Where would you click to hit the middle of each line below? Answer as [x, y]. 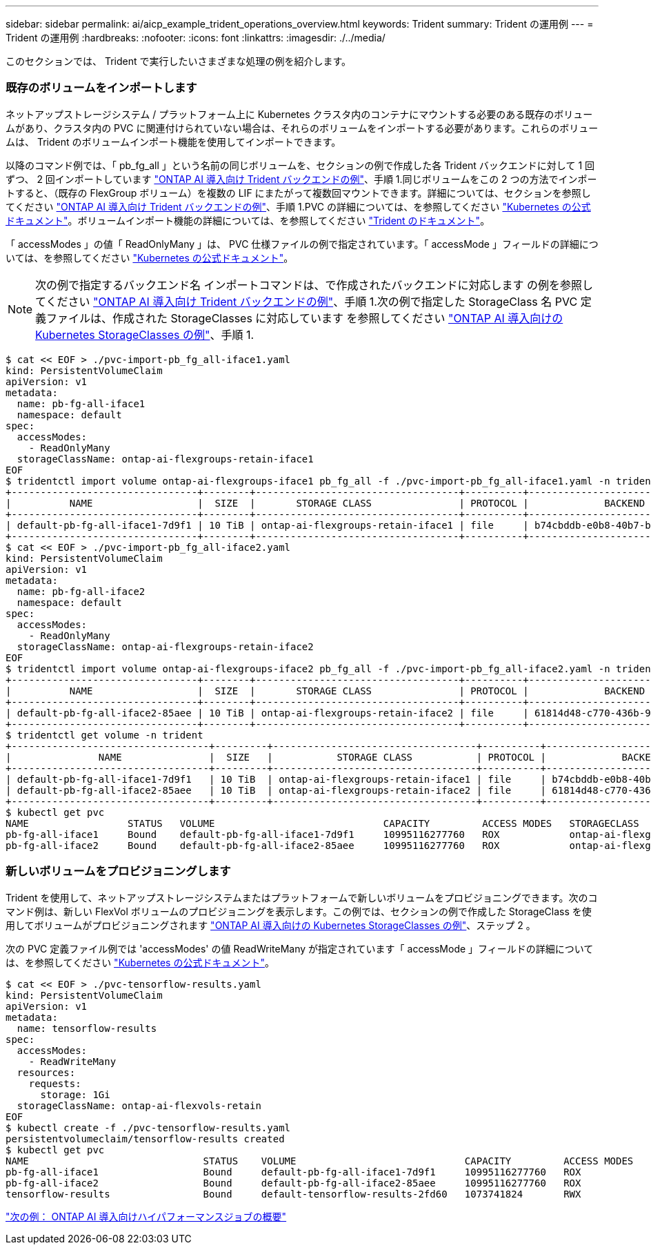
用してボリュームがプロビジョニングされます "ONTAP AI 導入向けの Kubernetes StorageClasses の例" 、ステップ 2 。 [271, 925]
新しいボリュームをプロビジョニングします [118, 871]
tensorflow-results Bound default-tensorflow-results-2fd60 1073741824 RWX [293, 1194]
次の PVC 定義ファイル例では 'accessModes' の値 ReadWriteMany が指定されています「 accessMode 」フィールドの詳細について [300, 948]
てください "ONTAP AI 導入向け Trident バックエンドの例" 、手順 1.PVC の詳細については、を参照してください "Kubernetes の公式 [298, 206]
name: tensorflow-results [87, 1028]
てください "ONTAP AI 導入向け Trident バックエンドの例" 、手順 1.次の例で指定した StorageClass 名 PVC [307, 301]
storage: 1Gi [75, 1094]
